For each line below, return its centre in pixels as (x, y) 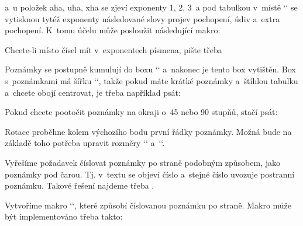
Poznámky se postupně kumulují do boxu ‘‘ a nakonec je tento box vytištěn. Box (150, 69)
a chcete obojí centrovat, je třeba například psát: (93, 92)
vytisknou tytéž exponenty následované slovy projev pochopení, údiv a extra (142, 18)
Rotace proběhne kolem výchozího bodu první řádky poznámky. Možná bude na (148, 131)
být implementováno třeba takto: (64, 216)
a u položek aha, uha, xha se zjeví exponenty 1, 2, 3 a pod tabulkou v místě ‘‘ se (151, 7)
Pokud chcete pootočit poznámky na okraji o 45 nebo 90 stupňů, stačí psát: (141, 112)
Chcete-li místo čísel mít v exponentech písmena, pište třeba (113, 49)
